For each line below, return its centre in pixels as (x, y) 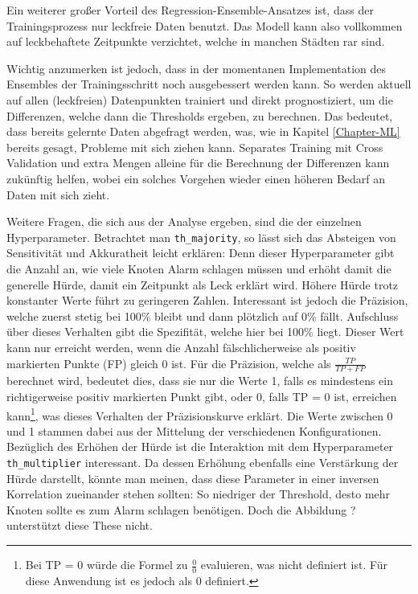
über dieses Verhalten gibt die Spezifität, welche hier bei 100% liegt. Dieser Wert (205, 332)
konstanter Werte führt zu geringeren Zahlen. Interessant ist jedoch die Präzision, (207, 300)
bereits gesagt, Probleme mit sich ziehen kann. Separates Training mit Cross (195, 147)
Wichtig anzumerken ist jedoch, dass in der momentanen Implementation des (197, 68)
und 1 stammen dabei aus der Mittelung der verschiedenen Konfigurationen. (194, 430)
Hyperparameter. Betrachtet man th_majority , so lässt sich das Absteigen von (201, 237)
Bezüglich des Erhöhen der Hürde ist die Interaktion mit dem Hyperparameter (200, 447)
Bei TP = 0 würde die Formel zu (107, 565)
